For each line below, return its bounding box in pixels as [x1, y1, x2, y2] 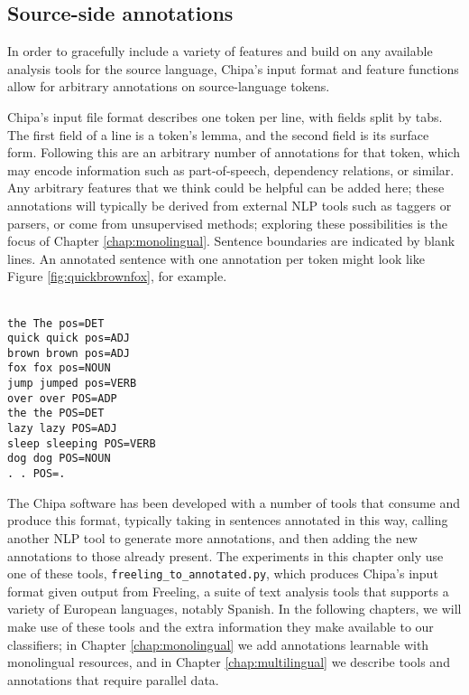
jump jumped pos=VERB [7, 377, 137, 390]
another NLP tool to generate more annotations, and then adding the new [7, 528, 418, 547]
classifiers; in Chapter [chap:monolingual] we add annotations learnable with [7, 634, 429, 653]
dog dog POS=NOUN [7, 452, 111, 465]
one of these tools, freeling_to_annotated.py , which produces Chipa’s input [7, 564, 438, 583]
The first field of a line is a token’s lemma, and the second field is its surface [7, 125, 429, 144]
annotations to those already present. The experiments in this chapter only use [7, 546, 444, 565]
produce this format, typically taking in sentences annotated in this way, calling [7, 511, 448, 530]
